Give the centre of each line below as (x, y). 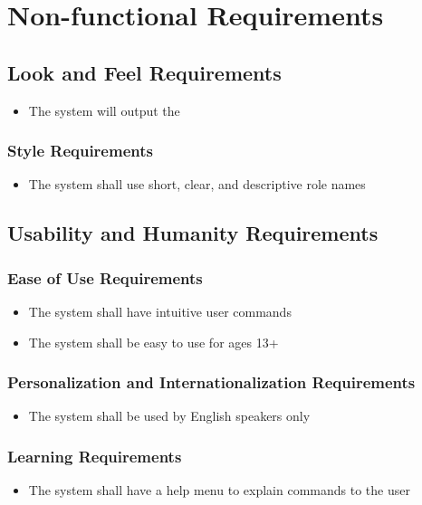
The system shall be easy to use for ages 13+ (153, 342)
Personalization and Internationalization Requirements (211, 382)
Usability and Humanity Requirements (193, 233)
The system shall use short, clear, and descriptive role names (197, 184)
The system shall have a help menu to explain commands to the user (219, 490)
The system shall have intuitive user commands (160, 311)
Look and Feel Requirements (144, 72)
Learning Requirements (95, 456)
